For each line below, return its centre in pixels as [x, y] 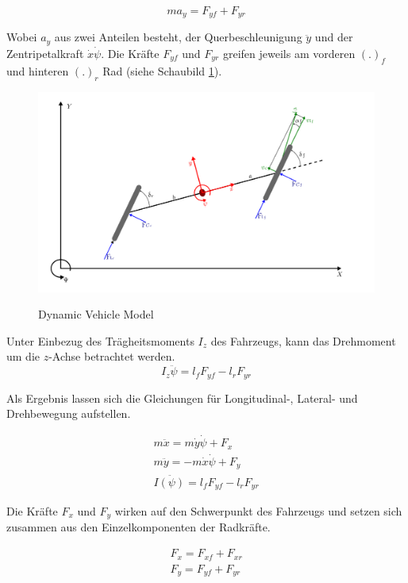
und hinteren [38, 70]
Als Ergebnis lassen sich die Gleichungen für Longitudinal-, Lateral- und [182, 398]
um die [23, 356]
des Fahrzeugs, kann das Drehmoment [303, 340]
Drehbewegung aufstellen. [69, 413]
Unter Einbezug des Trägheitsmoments [100, 340]
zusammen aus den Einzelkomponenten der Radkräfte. [139, 527]
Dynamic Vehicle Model [96, 314]
